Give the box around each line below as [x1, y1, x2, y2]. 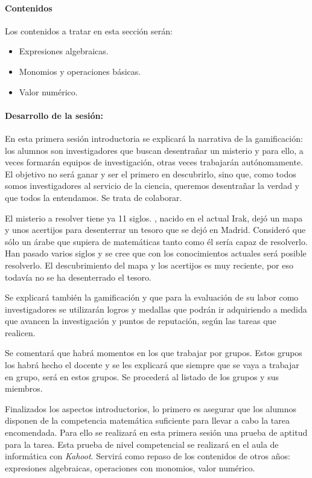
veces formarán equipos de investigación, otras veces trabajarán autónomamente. [5, 156, 304, 168]
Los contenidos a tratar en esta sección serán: [5, 24, 173, 37]
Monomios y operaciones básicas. [19, 65, 141, 77]
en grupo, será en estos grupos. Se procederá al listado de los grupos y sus [5, 370, 279, 383]
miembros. [5, 382, 43, 395]
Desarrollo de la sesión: [5, 109, 103, 121]
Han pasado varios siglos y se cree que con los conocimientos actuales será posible [5, 247, 307, 260]
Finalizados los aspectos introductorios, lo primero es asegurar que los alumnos [5, 402, 296, 415]
